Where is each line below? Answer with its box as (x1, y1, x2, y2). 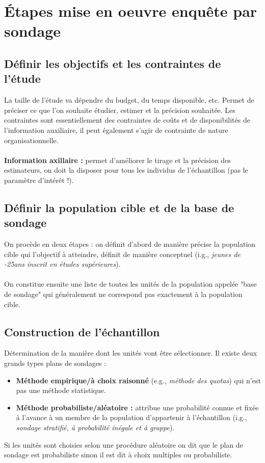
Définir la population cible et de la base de (4, 199, 234, 215)
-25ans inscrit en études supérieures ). (4, 259, 121, 269)
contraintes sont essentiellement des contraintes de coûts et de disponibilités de (4, 114, 250, 125)
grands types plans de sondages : (4, 358, 106, 368)
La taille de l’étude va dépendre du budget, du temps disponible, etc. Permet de (4, 95, 254, 105)
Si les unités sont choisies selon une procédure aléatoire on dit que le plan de (4, 439, 243, 450)
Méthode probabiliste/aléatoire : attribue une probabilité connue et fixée (16, 402, 259, 412)
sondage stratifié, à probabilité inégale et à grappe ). (16, 422, 175, 433)
